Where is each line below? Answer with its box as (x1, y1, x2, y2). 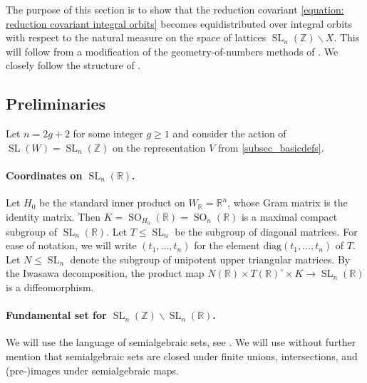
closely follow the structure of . (6, 58, 141, 73)
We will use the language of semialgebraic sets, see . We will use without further (6, 335, 356, 350)
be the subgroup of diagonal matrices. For (175, 224, 358, 238)
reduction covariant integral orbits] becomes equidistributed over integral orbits (6, 16, 352, 31)
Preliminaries (6, 93, 106, 115)
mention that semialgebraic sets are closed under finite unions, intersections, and (6, 348, 358, 363)
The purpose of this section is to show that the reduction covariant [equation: (6, 2, 344, 16)
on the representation (113, 140, 206, 154)
